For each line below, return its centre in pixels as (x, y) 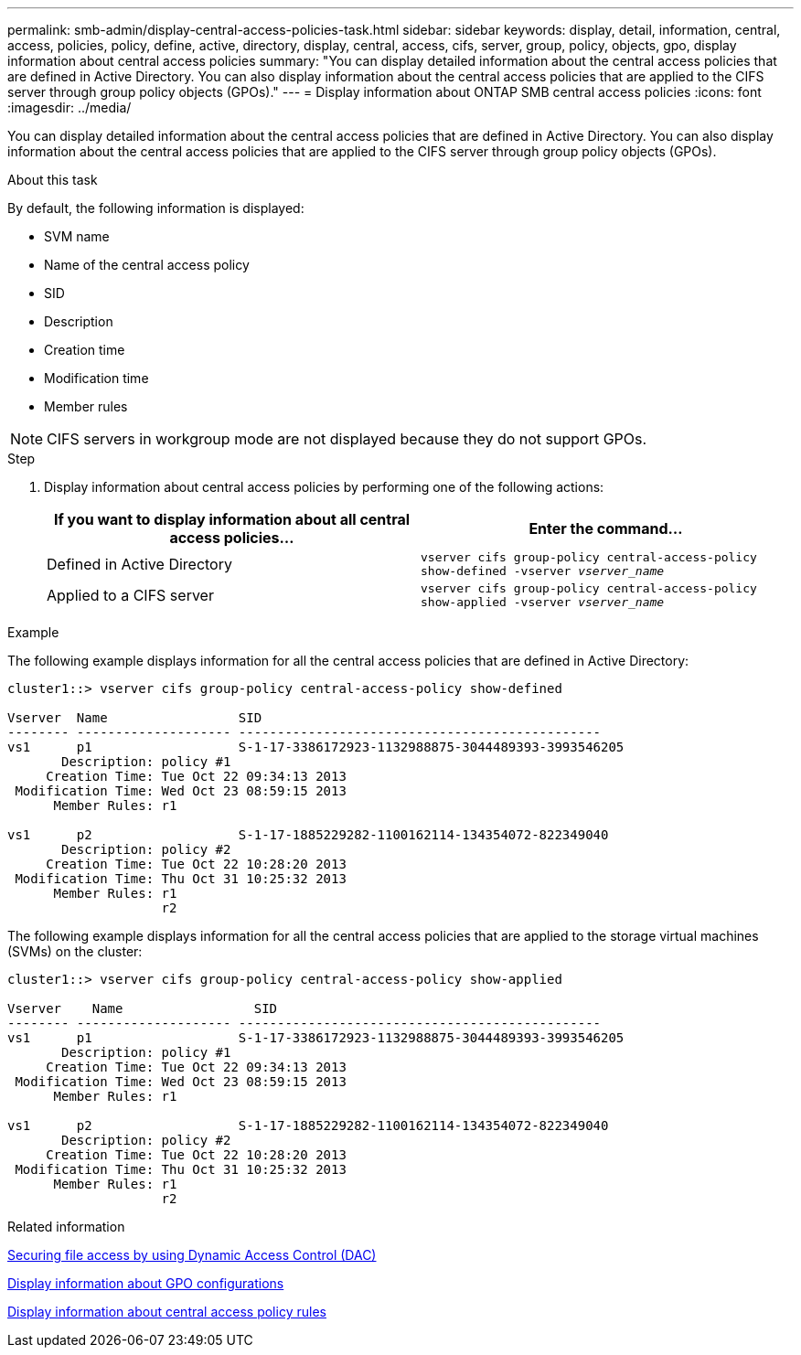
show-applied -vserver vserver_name (543, 602)
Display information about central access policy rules (167, 1312)
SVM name (77, 236)
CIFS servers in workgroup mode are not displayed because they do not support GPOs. (347, 439)
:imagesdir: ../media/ (69, 107)
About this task (53, 180)
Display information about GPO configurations (146, 1283)
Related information (66, 1227)
